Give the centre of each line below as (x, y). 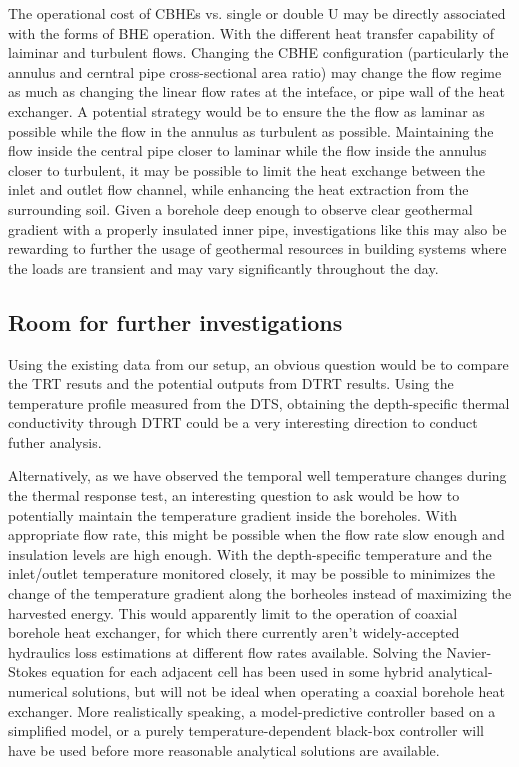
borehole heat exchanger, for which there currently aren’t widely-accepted (234, 632)
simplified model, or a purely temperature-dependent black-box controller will (246, 730)
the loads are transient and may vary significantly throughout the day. (223, 267)
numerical (38, 691)
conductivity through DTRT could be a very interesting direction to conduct (243, 422)
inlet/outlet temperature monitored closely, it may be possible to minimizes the (251, 573)
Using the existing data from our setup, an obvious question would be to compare (258, 363)
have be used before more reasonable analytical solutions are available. (224, 749)
